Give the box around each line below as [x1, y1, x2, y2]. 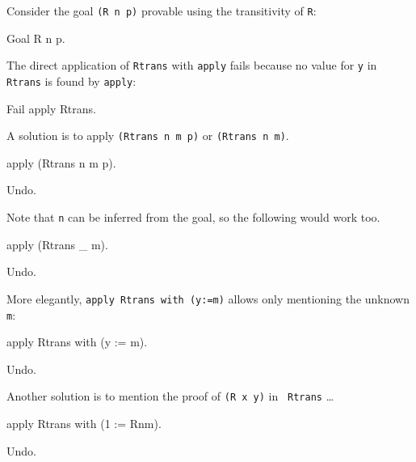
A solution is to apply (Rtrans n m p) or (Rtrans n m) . [6, 127, 289, 144]
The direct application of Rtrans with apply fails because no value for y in [6, 57, 377, 74]
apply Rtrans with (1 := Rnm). [6, 415, 162, 431]
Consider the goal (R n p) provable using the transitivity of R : [6, 2, 317, 19]
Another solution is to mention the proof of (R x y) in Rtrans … [6, 388, 334, 405]
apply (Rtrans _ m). [6, 235, 108, 252]
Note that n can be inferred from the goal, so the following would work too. [6, 209, 380, 225]
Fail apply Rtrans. [6, 100, 96, 117]
